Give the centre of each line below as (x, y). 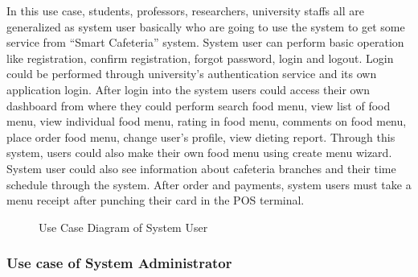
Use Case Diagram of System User (123, 227)
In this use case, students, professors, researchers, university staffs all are (185, 10)
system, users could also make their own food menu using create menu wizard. (199, 153)
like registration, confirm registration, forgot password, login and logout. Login (200, 58)
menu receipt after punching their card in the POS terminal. (156, 200)
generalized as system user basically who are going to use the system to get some (206, 26)
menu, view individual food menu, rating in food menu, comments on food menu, (207, 121)
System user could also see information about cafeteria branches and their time (201, 168)
